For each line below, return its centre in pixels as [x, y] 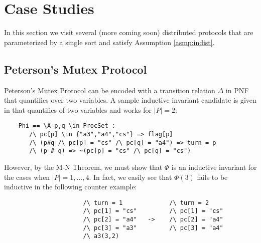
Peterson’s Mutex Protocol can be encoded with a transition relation [110, 90]
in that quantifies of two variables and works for [78, 109]
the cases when [27, 177]
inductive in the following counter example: [71, 187]
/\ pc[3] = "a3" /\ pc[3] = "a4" [153, 228]
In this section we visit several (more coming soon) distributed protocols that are [129, 32]
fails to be [212, 177]
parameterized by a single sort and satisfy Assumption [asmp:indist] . [109, 42]
